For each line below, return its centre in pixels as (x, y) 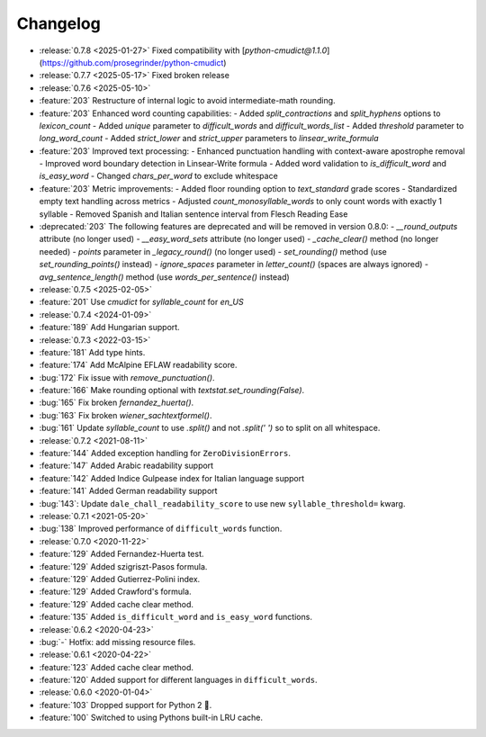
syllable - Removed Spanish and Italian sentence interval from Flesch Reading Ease (193, 214)
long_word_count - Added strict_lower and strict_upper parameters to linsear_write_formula (209, 139)
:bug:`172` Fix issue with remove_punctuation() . (127, 377)
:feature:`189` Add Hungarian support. (109, 328)
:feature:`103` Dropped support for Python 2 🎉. (126, 705)
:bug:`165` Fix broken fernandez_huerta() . (117, 403)
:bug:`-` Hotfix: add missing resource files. (117, 642)
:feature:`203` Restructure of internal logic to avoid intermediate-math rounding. (188, 101)
